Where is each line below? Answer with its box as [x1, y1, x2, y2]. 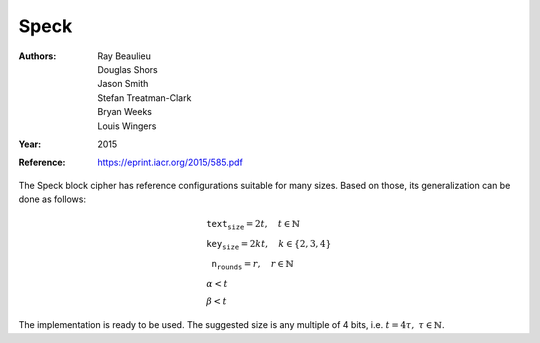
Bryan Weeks [97, 106, 153, 118]
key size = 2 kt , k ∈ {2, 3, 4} [206, 238, 332, 252]
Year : [18, 138, 42, 150]
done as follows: [18, 193, 87, 205]
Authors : [18, 50, 57, 62]
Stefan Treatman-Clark [97, 91, 192, 104]
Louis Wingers [97, 120, 157, 132]
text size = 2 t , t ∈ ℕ [206, 218, 300, 232]
